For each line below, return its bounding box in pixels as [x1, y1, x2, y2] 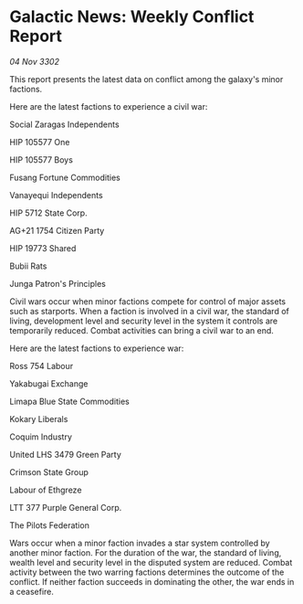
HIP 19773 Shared [9, 242, 77, 253]
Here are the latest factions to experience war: [9, 343, 184, 354]
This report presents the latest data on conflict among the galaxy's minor [9, 73, 284, 84]
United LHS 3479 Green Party [9, 449, 121, 460]
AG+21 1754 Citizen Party [9, 225, 105, 236]
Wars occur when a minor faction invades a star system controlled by [9, 537, 271, 548]
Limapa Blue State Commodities [9, 396, 130, 407]
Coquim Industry [9, 431, 73, 442]
